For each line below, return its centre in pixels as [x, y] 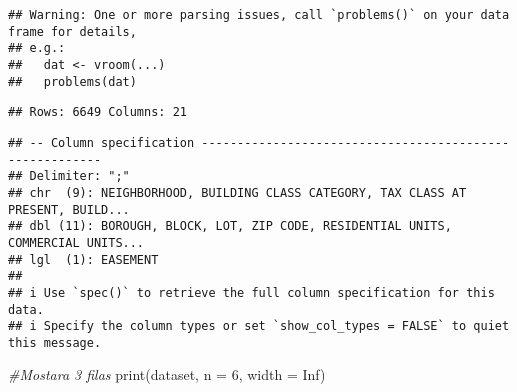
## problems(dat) [72, 81]
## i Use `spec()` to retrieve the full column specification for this [251, 292]
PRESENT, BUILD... [69, 209]
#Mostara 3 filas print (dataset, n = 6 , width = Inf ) [167, 374]
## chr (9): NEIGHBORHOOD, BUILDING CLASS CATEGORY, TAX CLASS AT [237, 192]
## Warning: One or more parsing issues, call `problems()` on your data [259, 15]
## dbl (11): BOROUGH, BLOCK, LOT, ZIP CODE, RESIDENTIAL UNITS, [230, 226]
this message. [55, 342]
